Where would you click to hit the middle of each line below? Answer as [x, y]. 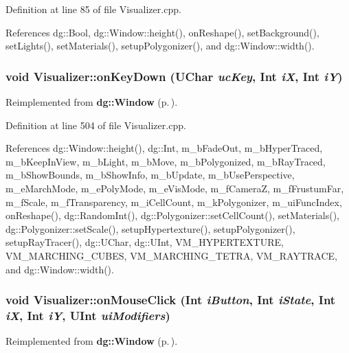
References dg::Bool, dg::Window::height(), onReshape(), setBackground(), [162, 32]
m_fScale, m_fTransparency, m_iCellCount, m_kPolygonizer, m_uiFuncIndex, [174, 202]
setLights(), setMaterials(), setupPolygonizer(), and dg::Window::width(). [160, 46]
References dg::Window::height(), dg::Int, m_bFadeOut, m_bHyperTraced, [164, 148]
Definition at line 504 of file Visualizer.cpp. [96, 125]
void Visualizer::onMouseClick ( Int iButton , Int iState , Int [171, 300]
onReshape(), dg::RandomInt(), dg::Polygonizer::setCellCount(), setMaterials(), [172, 215]
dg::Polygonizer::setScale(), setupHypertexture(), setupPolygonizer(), [150, 228]
